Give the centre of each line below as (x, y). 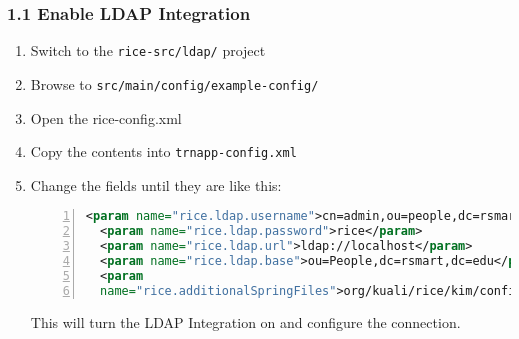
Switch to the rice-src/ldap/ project (148, 50)
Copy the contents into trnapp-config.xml (163, 151)
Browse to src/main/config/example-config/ (174, 83)
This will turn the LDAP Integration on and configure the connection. (245, 321)
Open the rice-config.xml (106, 117)
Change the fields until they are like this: (156, 184)
